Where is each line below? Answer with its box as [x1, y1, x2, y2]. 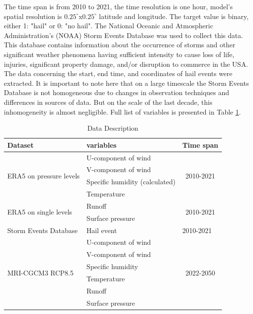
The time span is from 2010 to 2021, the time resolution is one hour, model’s [4, 1, 233, 11]
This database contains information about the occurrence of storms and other [4, 39, 235, 50]
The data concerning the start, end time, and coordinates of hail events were [4, 68, 233, 78]
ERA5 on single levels [7, 207, 72, 217]
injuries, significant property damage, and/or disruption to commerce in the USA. [4, 59, 248, 69]
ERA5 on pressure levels [7, 170, 80, 180]
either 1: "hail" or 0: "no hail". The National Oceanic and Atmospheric [4, 20, 213, 31]
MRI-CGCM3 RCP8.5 [7, 267, 74, 277]
